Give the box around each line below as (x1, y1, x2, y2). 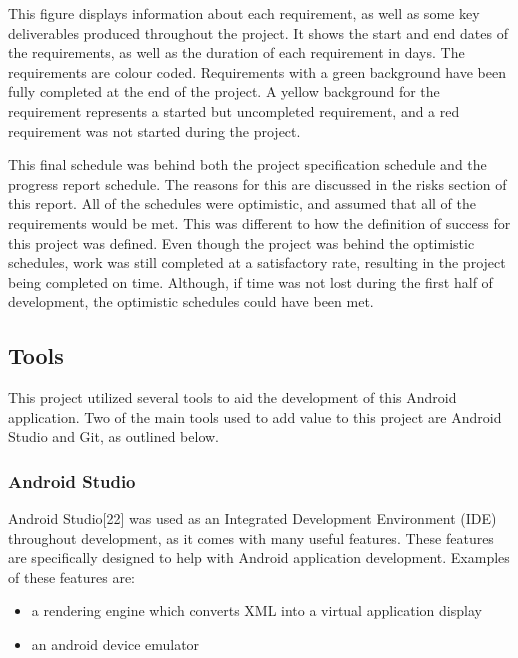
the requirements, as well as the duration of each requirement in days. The (8, 42, 465, 63)
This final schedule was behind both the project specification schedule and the (8, 154, 487, 175)
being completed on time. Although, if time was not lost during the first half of (8, 271, 493, 292)
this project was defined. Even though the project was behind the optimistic (8, 232, 475, 253)
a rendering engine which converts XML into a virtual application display (31, 600, 482, 621)
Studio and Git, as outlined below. (8, 426, 219, 447)
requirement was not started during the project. (8, 120, 301, 141)
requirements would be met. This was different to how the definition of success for (8, 212, 511, 233)
